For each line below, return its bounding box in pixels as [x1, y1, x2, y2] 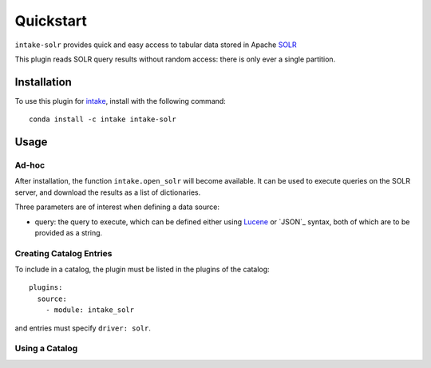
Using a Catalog [14, 343, 78, 354]
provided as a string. [34, 228, 103, 237]
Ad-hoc [14, 160, 45, 171]
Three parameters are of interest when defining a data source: [14, 202, 219, 212]
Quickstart [14, 12, 88, 30]
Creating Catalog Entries [14, 247, 113, 259]
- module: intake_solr [45, 306, 135, 315]
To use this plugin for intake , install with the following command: [14, 96, 227, 105]
